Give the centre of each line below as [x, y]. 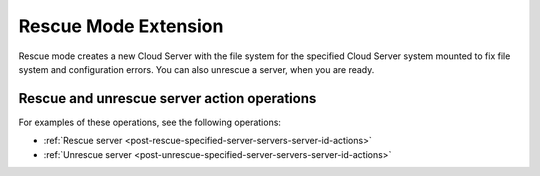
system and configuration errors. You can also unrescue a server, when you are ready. [196, 69]
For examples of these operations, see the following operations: [150, 122]
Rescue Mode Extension [121, 26]
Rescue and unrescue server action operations [167, 98]
